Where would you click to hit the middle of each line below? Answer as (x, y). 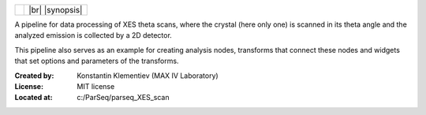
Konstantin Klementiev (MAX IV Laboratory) (148, 76)
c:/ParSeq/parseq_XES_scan (123, 98)
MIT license (96, 86)
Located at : (34, 98)
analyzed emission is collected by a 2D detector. (93, 35)
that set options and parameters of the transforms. (97, 61)
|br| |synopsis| (56, 10)
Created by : (34, 76)
